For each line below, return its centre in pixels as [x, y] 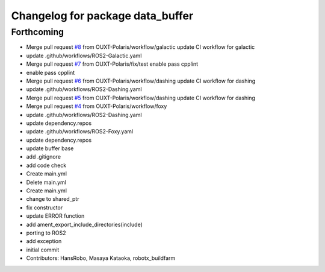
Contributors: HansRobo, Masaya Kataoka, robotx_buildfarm [101, 258]
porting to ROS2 [46, 233]
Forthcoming [38, 32]
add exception [44, 241]
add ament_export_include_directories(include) [84, 224]
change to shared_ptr [53, 199]
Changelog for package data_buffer [102, 16]
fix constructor [45, 207]
